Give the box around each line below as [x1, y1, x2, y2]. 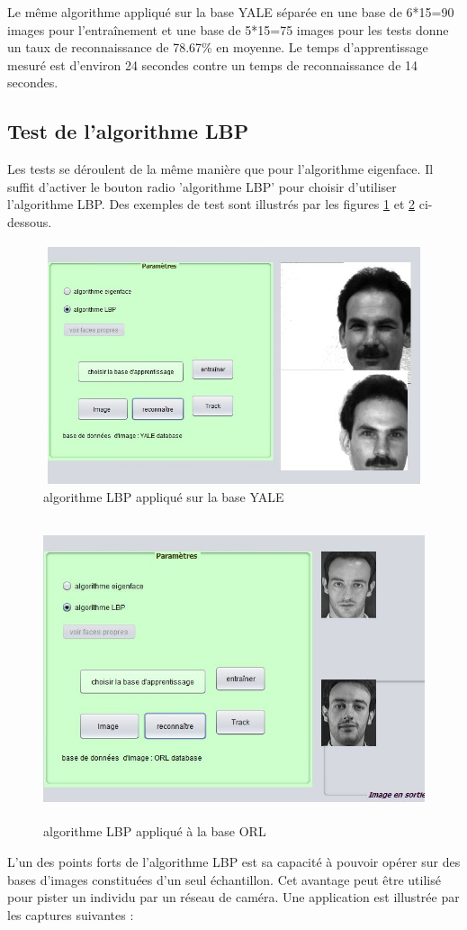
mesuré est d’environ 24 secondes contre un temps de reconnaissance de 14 [7, 55, 418, 74]
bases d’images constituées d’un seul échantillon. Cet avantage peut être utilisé [7, 870, 441, 889]
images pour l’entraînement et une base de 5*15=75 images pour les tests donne [7, 20, 449, 39]
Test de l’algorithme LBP [7, 117, 249, 145]
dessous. [7, 212, 52, 231]
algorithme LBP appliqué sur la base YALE [43, 487, 284, 506]
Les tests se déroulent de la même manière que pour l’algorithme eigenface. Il [7, 160, 434, 178]
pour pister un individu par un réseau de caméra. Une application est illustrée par [7, 888, 460, 907]
